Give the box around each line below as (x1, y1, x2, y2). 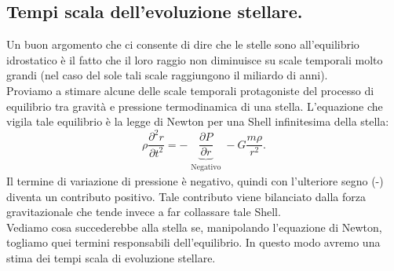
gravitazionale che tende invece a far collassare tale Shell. (6, 203, 281, 220)
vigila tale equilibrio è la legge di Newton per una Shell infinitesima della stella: (6, 113, 389, 130)
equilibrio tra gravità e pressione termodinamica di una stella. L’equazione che (6, 97, 383, 114)
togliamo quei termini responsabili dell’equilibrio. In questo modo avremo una (6, 234, 381, 251)
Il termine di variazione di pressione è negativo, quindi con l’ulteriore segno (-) (6, 172, 384, 189)
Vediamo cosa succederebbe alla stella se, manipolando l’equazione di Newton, (6, 218, 382, 235)
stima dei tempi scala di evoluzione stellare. (6, 249, 216, 266)
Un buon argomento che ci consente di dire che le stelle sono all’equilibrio (6, 36, 359, 53)
